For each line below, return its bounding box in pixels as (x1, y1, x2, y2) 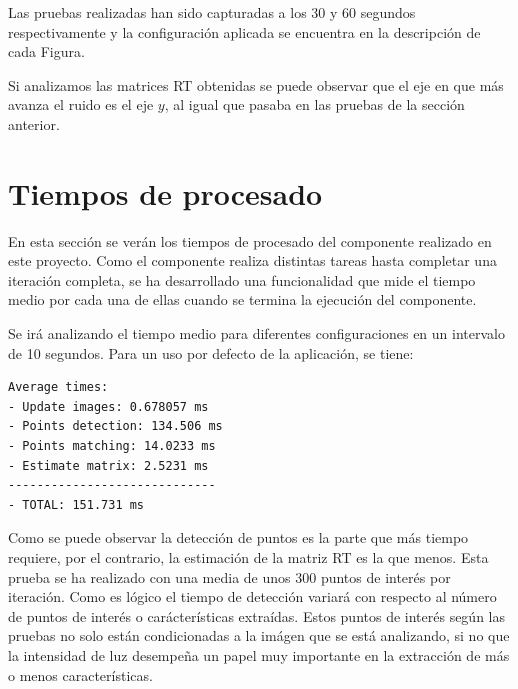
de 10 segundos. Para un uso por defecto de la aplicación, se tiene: (8, 342, 414, 363)
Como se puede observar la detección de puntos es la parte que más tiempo (8, 527, 469, 548)
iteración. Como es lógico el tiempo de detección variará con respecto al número (8, 586, 497, 607)
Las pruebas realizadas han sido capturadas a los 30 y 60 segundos (8, 2, 416, 22)
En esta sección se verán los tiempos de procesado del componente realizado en (8, 230, 492, 251)
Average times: (8, 380, 109, 395)
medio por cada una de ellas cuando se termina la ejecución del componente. (8, 289, 477, 310)
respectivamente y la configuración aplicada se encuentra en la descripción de (8, 21, 481, 42)
